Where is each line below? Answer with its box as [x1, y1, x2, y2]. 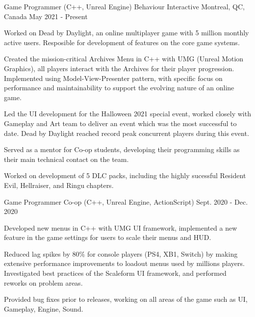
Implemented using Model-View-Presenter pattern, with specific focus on [4, 73, 223, 83]
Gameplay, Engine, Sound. [4, 303, 83, 314]
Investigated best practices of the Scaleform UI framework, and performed [4, 268, 227, 278]
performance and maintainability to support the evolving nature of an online [4, 82, 234, 93]
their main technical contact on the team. [4, 154, 129, 164]
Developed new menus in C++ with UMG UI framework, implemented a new [4, 222, 237, 233]
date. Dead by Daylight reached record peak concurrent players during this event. [4, 128, 249, 138]
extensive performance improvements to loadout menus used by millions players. [4, 258, 245, 268]
